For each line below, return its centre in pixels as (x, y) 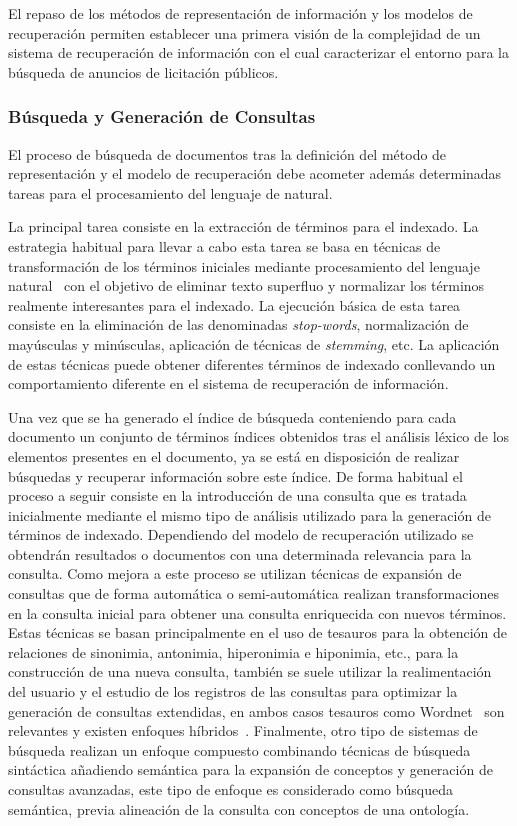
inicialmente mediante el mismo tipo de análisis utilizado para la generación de (249, 514)
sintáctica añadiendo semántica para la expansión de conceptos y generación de (250, 769)
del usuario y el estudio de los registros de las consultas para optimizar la (233, 691)
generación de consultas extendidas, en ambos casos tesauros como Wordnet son (256, 710)
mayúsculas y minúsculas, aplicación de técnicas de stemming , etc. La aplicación (254, 343)
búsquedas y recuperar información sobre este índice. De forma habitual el (235, 475)
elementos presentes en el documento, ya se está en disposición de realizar (234, 455)
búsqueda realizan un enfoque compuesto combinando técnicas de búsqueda (239, 749)
